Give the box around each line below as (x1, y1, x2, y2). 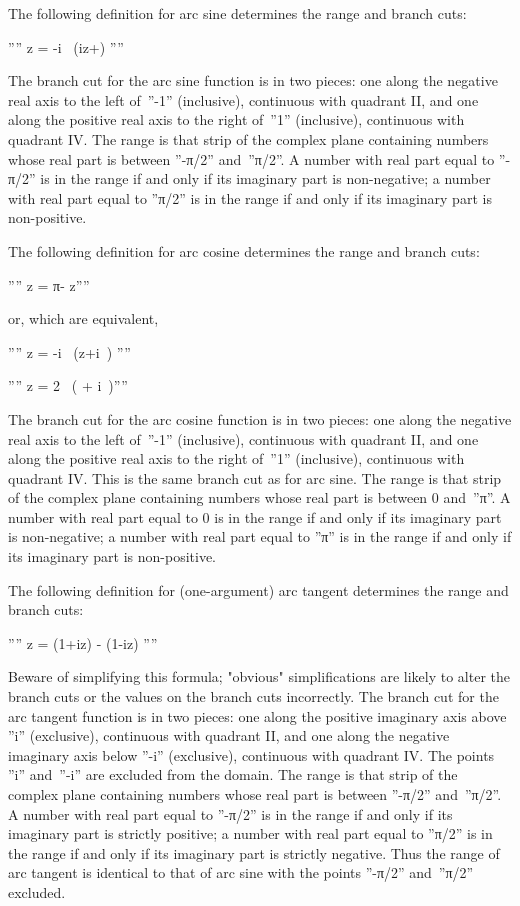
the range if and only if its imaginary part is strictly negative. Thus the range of (8, 842, 500, 863)
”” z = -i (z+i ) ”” (8, 341, 131, 362)
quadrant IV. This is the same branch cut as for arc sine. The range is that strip (8, 467, 502, 488)
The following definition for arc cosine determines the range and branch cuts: (8, 240, 480, 261)
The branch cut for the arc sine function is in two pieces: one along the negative (8, 70, 498, 91)
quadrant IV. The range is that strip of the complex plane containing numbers (8, 128, 489, 149)
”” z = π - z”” (8, 274, 90, 295)
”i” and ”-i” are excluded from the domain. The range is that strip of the (8, 764, 458, 785)
